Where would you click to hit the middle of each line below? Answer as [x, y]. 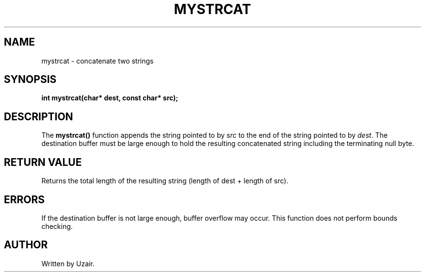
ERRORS [25, 199]
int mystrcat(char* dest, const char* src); [110, 98]
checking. [57, 226]
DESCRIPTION [39, 116]
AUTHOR [26, 245]
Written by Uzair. [68, 263]
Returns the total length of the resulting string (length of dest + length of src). [165, 181]
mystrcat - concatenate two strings [98, 61]
